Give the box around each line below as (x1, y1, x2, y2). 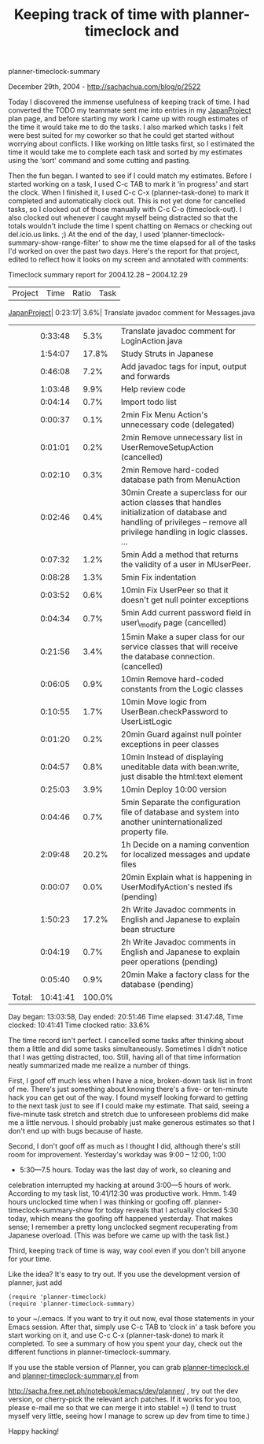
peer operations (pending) (120, 956, 218, 967)
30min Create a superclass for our (120, 487, 247, 498)
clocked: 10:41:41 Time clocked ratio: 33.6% (8, 1020, 151, 1030)
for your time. (8, 1254, 53, 1264)
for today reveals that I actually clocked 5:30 (94, 1205, 239, 1215)
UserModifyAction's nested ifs (120, 882, 233, 893)
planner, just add (8, 1278, 63, 1287)
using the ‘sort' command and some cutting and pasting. (8, 156, 191, 165)
